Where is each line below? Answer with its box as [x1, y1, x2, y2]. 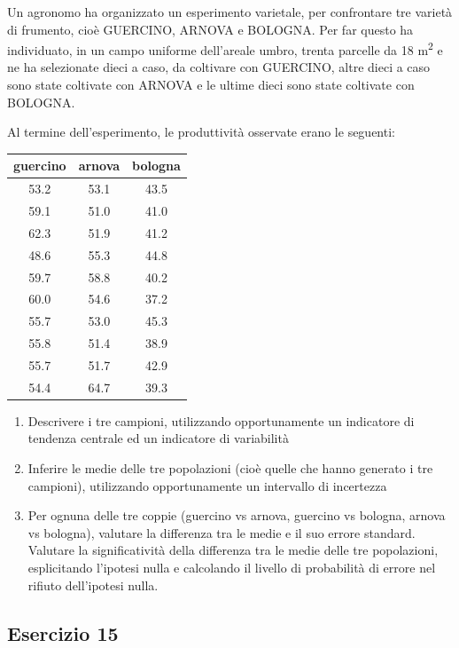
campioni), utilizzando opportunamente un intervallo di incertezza [27, 476, 387, 494]
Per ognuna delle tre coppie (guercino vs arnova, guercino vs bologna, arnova [27, 506, 446, 525]
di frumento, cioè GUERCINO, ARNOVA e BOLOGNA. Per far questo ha [7, 20, 414, 38]
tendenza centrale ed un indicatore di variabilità [27, 429, 289, 447]
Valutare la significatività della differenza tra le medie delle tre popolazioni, [27, 541, 439, 559]
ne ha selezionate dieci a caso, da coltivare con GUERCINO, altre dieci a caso [7, 58, 431, 76]
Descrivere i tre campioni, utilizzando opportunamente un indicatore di [27, 411, 415, 430]
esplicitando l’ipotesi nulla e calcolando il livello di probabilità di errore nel [27, 558, 436, 576]
